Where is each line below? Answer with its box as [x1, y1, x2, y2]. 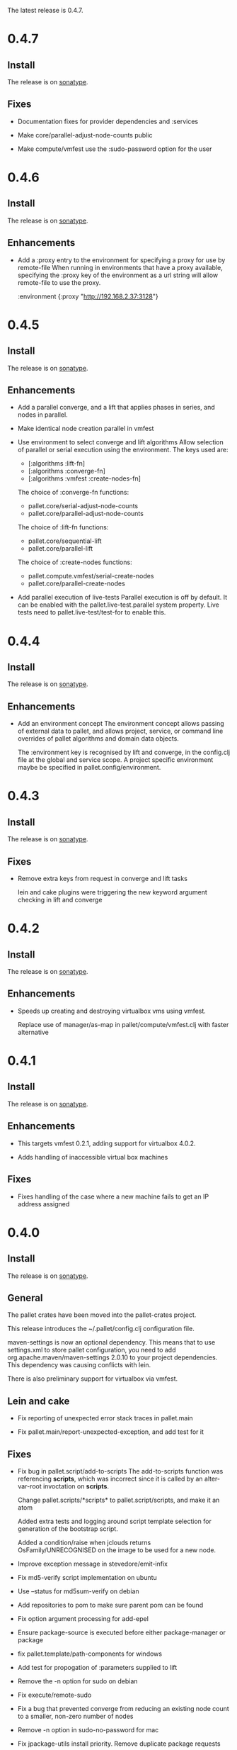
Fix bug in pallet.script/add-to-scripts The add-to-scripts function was [17, 1466, 224, 1475]
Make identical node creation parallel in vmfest [17, 425, 154, 433]
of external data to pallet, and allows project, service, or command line [17, 727, 224, 736]
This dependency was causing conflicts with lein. [7, 1361, 151, 1369]
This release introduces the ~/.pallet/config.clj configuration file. [7, 1325, 195, 1333]
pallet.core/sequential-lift [28, 537, 102, 545]
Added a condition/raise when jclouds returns [17, 1538, 151, 1547]
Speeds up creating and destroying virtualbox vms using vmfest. [17, 1006, 207, 1015]
